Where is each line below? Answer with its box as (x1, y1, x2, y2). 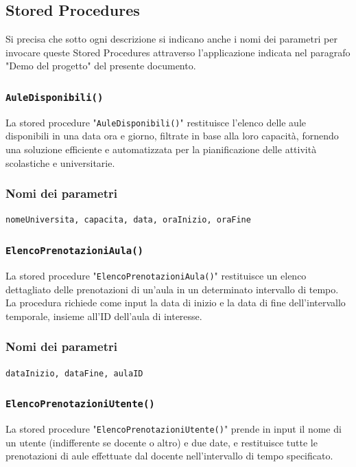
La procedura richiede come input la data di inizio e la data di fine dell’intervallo (5, 295, 346, 310)
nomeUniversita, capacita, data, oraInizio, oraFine (5, 215, 251, 225)
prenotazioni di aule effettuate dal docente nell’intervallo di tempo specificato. (5, 448, 333, 463)
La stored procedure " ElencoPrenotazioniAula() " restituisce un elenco (5, 268, 307, 282)
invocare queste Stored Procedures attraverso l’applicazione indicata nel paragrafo (5, 45, 351, 59)
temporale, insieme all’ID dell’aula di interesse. (5, 308, 202, 323)
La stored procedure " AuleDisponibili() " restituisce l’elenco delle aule (5, 115, 307, 129)
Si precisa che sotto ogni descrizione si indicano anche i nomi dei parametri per (5, 32, 337, 46)
